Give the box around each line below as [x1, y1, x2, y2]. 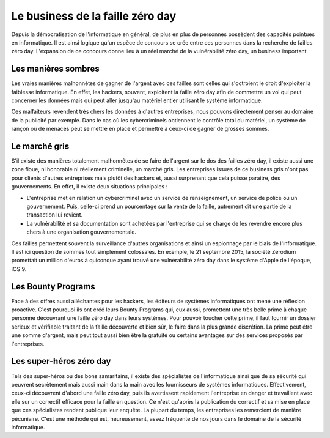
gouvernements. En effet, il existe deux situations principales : [11, 183, 168, 190]
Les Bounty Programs [11, 281, 95, 292]
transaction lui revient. [26, 211, 83, 218]
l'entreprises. [11, 340, 45, 347]
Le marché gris [11, 141, 70, 151]
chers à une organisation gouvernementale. [26, 228, 137, 236]
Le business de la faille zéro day [11, 9, 177, 23]
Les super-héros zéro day [11, 356, 111, 366]
